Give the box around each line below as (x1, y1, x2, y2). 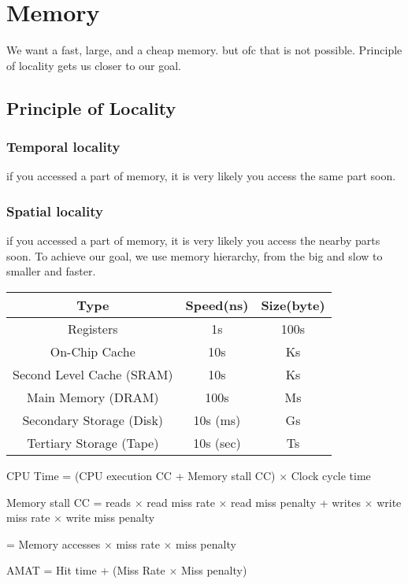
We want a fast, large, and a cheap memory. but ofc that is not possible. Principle (6, 42, 402, 58)
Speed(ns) (185, 295, 249, 314)
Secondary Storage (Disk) (22, 410, 164, 429)
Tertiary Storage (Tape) (27, 433, 159, 452)
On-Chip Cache (50, 342, 135, 360)
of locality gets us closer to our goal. (6, 57, 181, 73)
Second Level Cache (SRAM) (13, 364, 173, 383)
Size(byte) (261, 295, 325, 314)
